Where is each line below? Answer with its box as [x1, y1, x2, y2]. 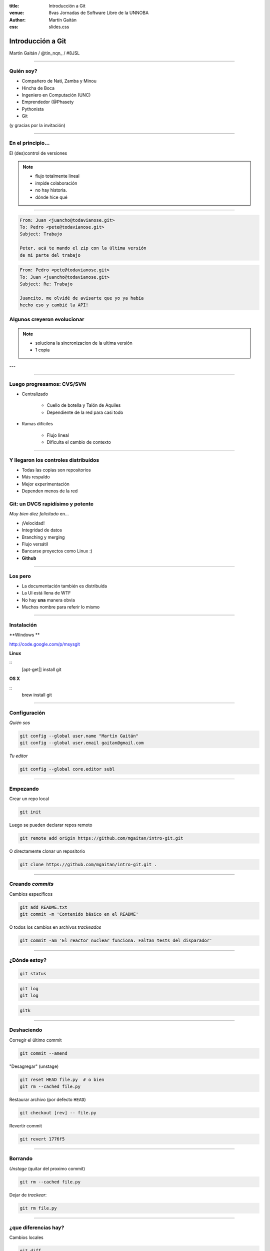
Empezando [9, 785, 39, 792]
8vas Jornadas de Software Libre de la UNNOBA [48, 10, 149, 16]
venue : [9, 10, 24, 16]
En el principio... [9, 140, 50, 147]
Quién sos [9, 720, 30, 726]
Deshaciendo [9, 1026, 42, 1033]
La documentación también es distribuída [21, 583, 107, 589]
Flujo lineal [46, 432, 69, 438]
